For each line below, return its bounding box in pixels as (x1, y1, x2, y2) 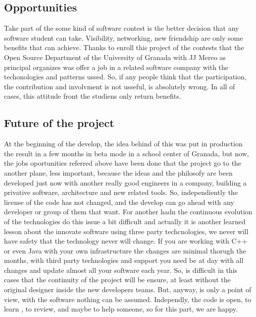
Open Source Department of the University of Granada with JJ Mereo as (4, 52, 226, 62)
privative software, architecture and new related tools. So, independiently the (4, 187, 238, 197)
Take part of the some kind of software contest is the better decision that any (4, 23, 239, 33)
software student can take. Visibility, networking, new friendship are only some (4, 32, 243, 43)
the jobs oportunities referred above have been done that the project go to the (4, 158, 242, 168)
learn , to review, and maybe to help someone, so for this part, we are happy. (4, 304, 238, 314)
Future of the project (4, 115, 114, 130)
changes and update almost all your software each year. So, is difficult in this (4, 264, 238, 275)
